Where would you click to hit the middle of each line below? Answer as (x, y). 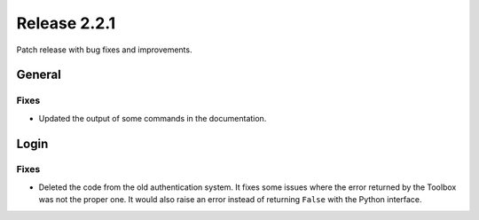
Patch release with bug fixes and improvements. (104, 50)
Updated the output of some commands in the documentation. (153, 118)
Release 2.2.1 (66, 23)
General (39, 75)
